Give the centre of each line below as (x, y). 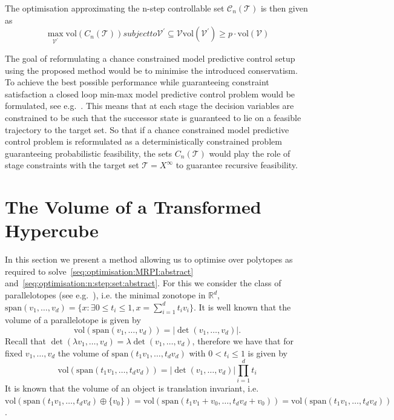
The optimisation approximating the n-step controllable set (115, 8)
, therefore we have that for (243, 340)
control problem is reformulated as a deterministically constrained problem (143, 141)
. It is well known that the (242, 307)
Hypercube (52, 230)
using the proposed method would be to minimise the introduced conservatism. (151, 70)
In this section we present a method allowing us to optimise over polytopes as (149, 259)
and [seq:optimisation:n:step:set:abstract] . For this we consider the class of (143, 283)
